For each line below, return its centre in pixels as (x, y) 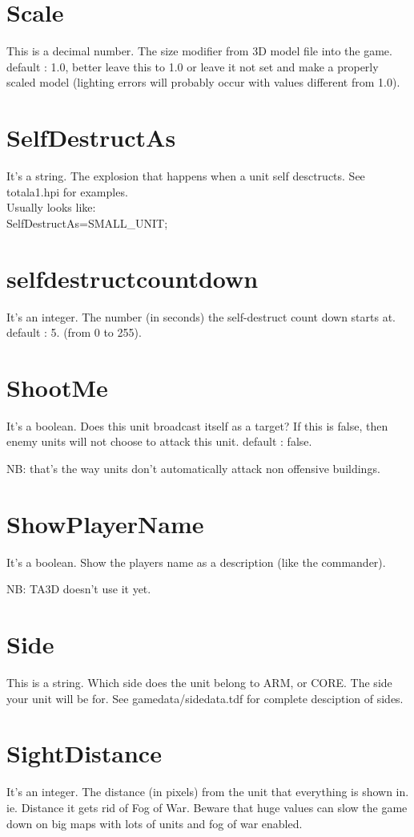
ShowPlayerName (105, 523)
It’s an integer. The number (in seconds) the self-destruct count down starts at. (201, 316)
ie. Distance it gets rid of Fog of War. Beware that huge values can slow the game (207, 807)
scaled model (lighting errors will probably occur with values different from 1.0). (203, 82)
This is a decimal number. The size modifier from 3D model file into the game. (199, 51)
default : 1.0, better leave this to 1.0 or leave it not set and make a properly (193, 66)
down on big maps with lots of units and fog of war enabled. (155, 823)
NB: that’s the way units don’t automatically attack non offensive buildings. (193, 469)
